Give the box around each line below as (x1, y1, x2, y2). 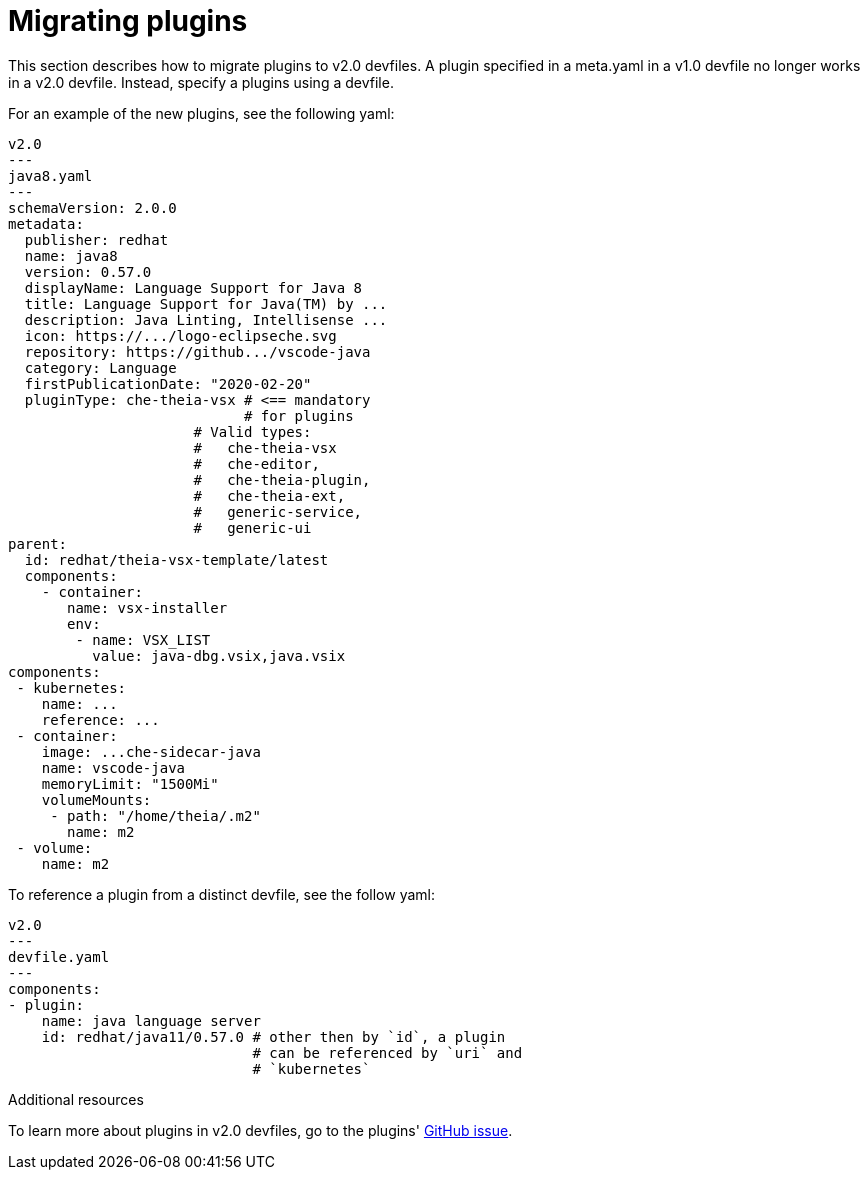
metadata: (8, 215, 84, 232)
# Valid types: (193, 423, 312, 440)
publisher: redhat (24, 231, 169, 248)
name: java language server (41, 1012, 261, 1029)
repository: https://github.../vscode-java (24, 343, 371, 360)
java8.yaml (8, 167, 93, 184)
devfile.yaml (8, 948, 110, 965)
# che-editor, (193, 455, 320, 472)
